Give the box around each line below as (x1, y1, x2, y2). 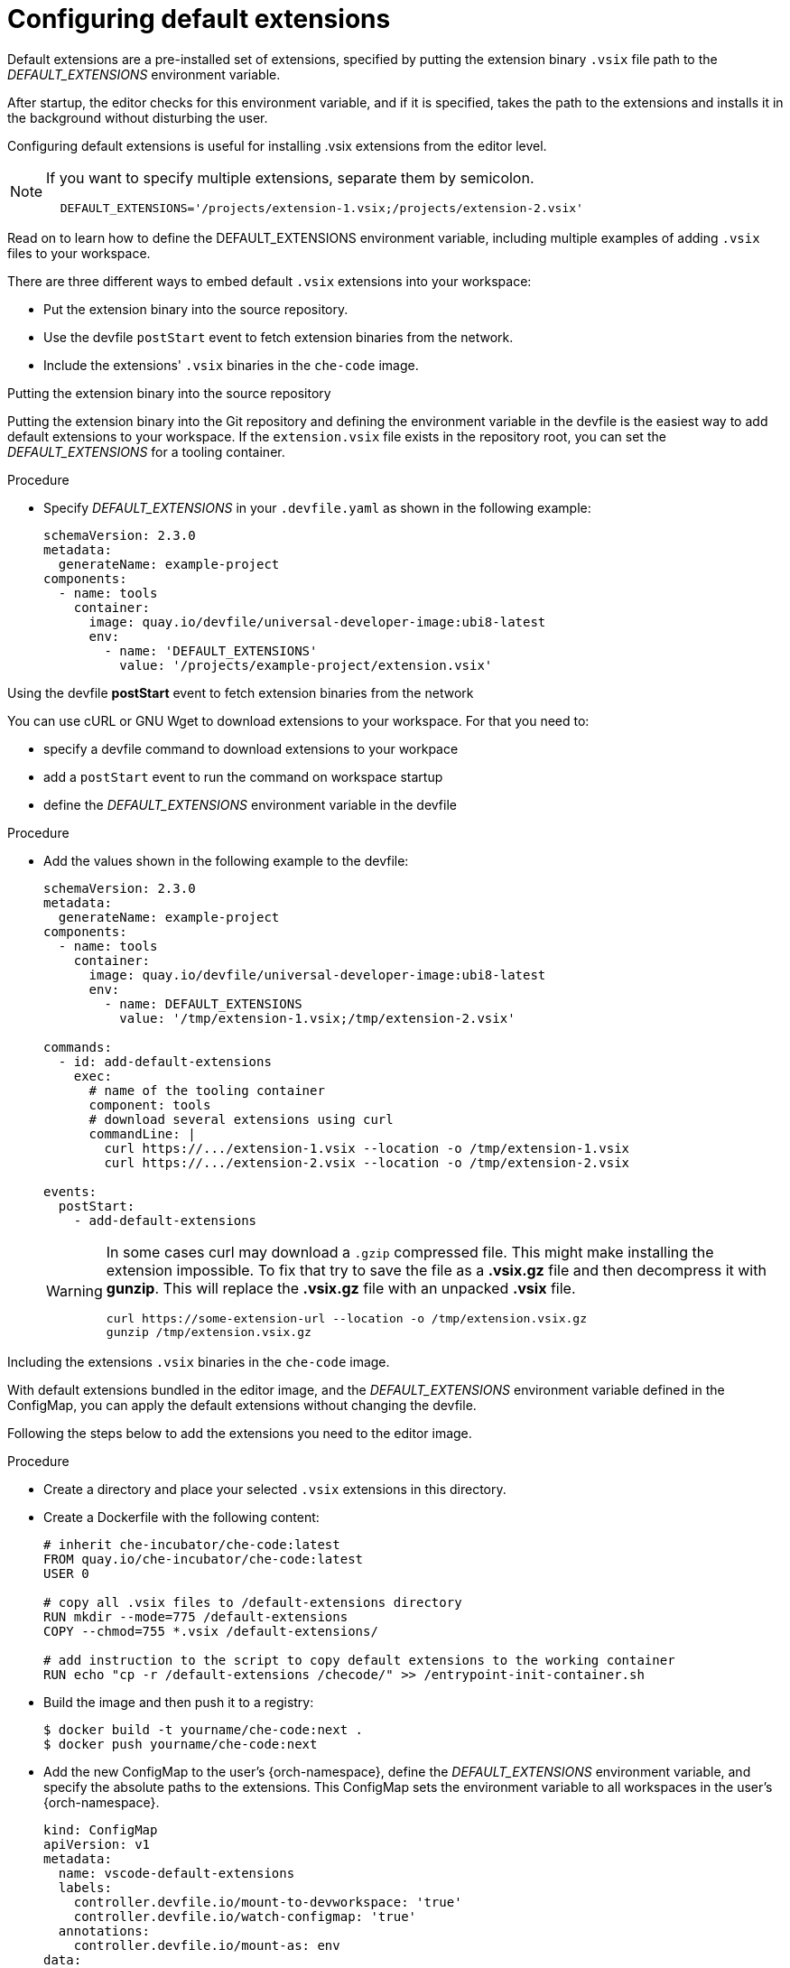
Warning (46, 1281, 103, 1300)
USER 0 (43, 1565, 89, 1581)
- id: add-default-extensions (58, 1054, 272, 1069)
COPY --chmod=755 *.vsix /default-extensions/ (43, 1623, 378, 1638)
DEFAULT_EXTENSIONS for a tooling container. (7, 443, 285, 460)
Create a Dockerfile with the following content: (43, 1508, 320, 1525)
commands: (43, 1039, 112, 1054)
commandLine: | (88, 1126, 196, 1141)
